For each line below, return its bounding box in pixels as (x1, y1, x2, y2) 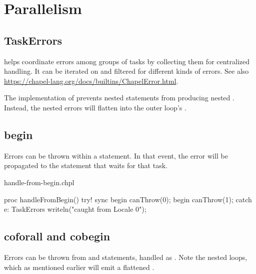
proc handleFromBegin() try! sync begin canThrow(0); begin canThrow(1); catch (4, 194, 252, 204)
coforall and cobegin (4, 228, 110, 244)
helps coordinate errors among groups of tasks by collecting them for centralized (4, 56, 250, 66)
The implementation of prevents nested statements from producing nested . (4, 92, 234, 103)
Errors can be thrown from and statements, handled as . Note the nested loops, (4, 251, 247, 262)
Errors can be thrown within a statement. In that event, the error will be (4, 150, 228, 161)
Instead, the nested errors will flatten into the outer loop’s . (4, 102, 186, 112)
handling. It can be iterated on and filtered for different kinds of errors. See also (4, 66, 249, 76)
